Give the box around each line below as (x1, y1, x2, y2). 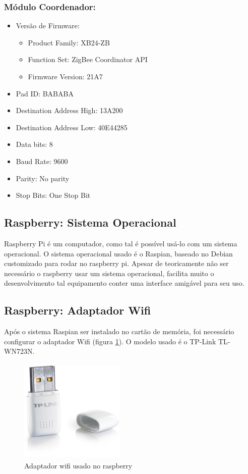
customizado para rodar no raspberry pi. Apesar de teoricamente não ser (4, 258, 229, 269)
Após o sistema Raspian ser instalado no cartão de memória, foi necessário (4, 326, 234, 337)
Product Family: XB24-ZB (28, 37, 110, 47)
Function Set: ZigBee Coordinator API (28, 54, 148, 65)
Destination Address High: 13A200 (16, 105, 123, 116)
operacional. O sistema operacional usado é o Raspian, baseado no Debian (4, 248, 233, 258)
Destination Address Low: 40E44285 (16, 122, 128, 132)
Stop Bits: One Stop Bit (16, 190, 91, 200)
